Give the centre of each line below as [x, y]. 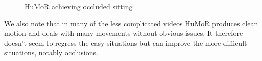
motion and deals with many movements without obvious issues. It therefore [124, 33]
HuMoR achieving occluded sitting [79, 6]
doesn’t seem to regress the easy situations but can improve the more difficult [126, 43]
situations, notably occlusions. [51, 53]
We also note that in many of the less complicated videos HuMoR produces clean [131, 23]
